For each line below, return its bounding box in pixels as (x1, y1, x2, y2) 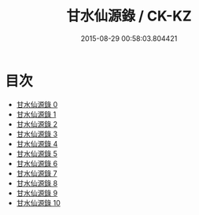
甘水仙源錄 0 (16, 99, 58, 109)
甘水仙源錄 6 (16, 158, 58, 168)
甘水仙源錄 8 (16, 178, 58, 187)
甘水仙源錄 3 (16, 129, 58, 139)
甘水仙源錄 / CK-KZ (66, 7, 192, 25)
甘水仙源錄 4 (16, 139, 58, 148)
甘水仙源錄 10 (16, 198, 61, 207)
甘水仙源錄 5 (16, 149, 58, 158)
